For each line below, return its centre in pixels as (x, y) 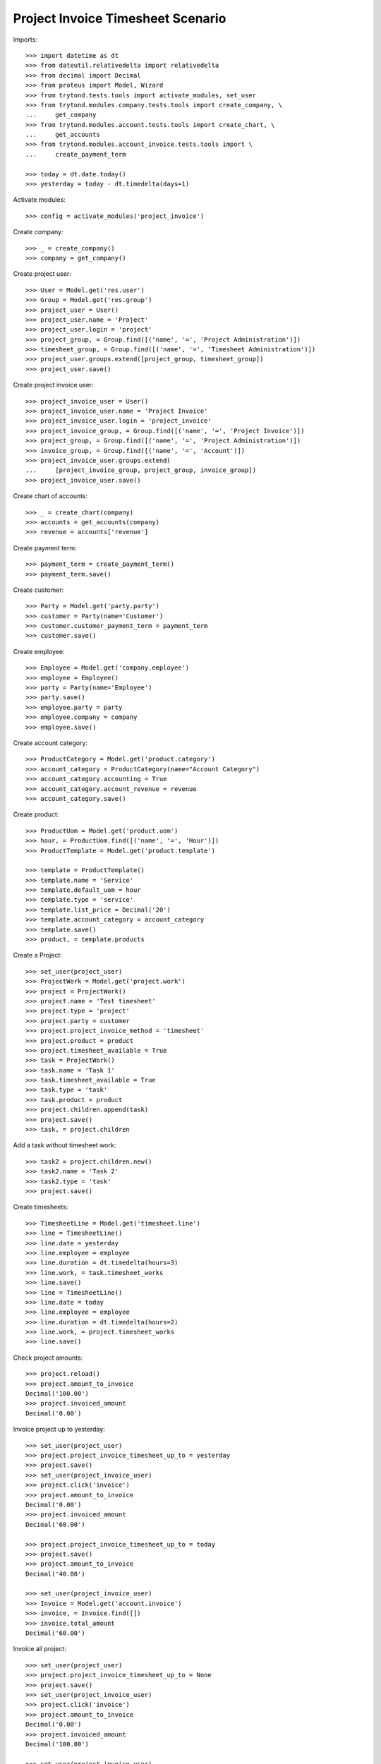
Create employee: (39, 651)
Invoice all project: (40, 1649)
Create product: (36, 814)
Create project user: (42, 274)
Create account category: (50, 743)
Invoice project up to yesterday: (59, 1430)
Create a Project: (38, 955)
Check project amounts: (48, 1358)
